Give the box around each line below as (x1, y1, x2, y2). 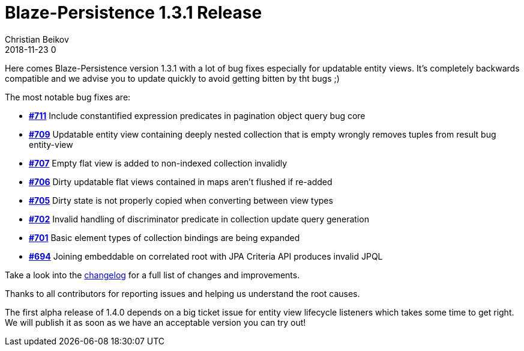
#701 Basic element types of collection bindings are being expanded (29, 232, 300, 243)
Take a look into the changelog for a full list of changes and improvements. (5, 269, 300, 280)
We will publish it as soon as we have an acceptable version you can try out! (5, 317, 306, 328)
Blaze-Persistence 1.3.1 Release (5, 2, 262, 23)
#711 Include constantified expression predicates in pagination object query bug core (29, 110, 366, 121)
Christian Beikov (5, 34, 69, 44)
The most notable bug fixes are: (5, 91, 131, 102)
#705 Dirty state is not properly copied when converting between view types (29, 195, 333, 206)
